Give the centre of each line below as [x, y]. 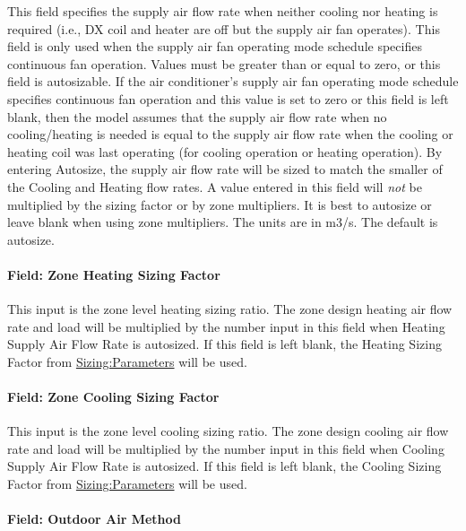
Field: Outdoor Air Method [94, 519]
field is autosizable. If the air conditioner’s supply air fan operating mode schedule [233, 81]
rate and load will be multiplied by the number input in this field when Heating [226, 326]
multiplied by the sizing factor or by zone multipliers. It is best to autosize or [220, 204]
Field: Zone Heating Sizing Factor [114, 274]
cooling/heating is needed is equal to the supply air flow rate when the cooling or [230, 134]
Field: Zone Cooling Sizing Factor [113, 397]
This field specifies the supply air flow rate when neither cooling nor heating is [223, 11]
